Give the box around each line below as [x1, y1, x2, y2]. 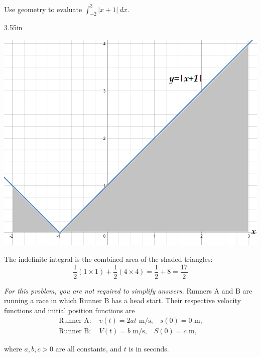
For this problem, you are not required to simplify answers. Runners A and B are [4, 285, 252, 296]
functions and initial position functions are [4, 305, 135, 315]
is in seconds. [128, 343, 169, 353]
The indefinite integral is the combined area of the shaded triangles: [4, 254, 213, 264]
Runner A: [59, 317, 91, 324]
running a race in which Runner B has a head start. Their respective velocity [4, 295, 241, 306]
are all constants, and [55, 343, 122, 353]
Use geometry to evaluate [4, 4, 82, 14]
